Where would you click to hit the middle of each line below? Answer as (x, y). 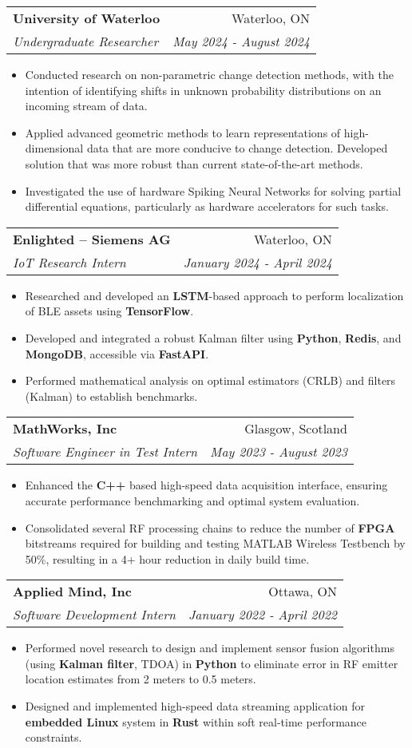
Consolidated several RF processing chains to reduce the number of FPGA (210, 527)
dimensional (54, 148)
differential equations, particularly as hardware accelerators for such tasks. (207, 206)
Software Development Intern (94, 615)
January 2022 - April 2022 (263, 615)
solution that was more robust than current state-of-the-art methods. (194, 163)
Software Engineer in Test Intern (105, 452)
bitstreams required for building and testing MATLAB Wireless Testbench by (215, 543)
